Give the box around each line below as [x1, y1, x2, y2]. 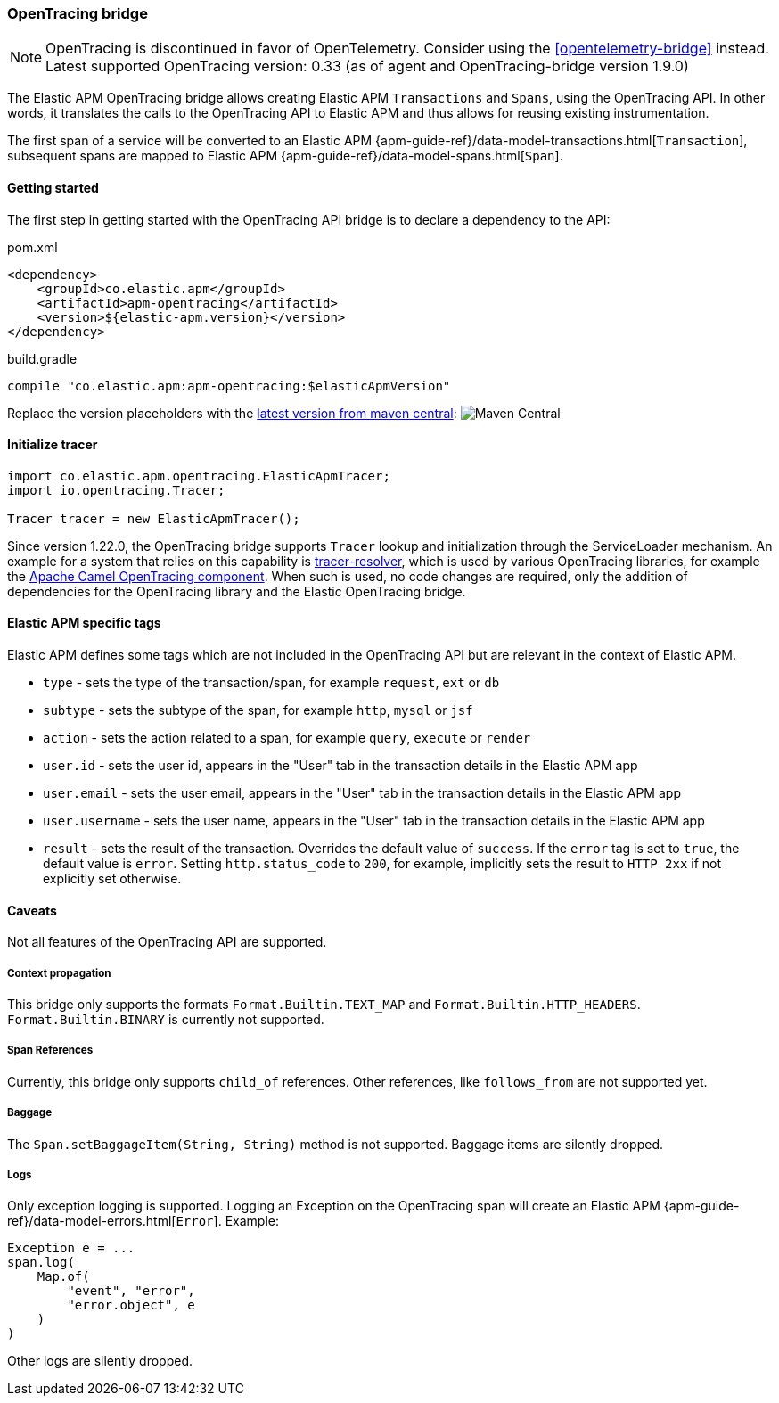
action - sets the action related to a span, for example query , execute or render [43, 730, 531, 746]
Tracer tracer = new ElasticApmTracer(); [7, 511, 300, 526]
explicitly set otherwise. [43, 871, 182, 887]
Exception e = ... [7, 1241, 135, 1256]
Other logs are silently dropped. [7, 1353, 193, 1369]
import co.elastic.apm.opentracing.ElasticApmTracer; [7, 468, 390, 483]
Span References [7, 1044, 94, 1057]
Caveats [7, 902, 57, 918]
